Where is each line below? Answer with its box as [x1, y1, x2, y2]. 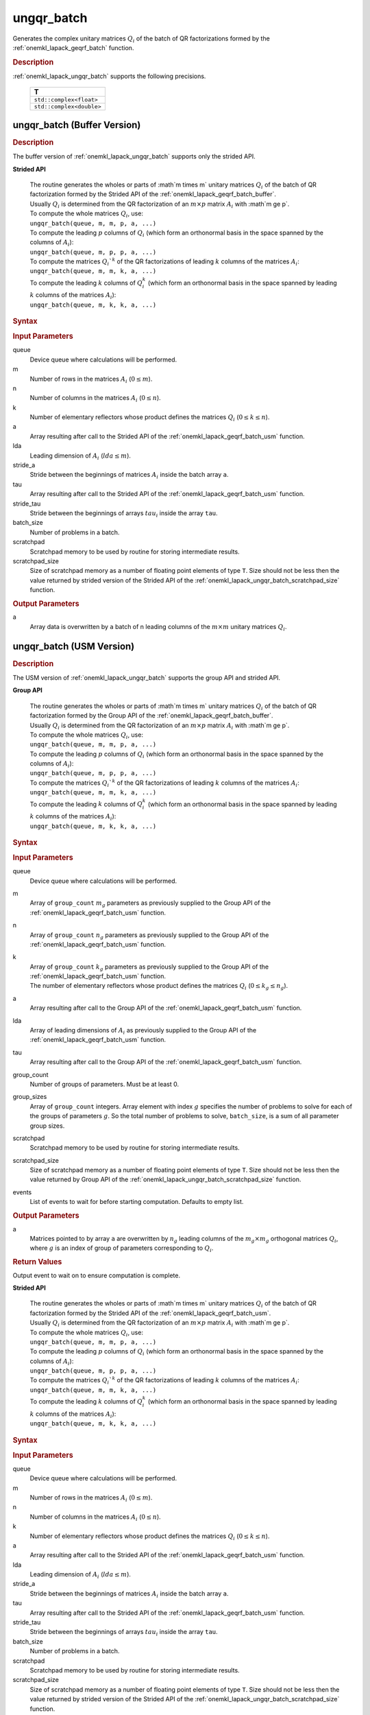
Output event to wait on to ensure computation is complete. [12, 1271, 181, 1279]
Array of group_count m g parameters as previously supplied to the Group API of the [29, 899, 271, 909]
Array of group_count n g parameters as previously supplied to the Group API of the [29, 930, 269, 941]
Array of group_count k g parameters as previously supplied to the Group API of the [29, 962, 269, 972]
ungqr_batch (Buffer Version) [12, 119, 141, 130]
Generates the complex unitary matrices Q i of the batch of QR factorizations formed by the [12, 34, 270, 44]
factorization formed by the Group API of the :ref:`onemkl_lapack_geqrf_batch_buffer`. [29, 711, 273, 720]
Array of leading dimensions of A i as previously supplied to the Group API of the [29, 1026, 257, 1036]
